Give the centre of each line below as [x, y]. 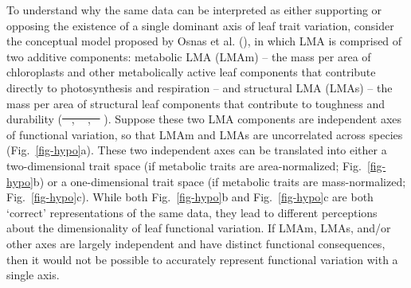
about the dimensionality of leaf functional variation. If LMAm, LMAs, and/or [199, 228]
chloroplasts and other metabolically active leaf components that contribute [191, 72]
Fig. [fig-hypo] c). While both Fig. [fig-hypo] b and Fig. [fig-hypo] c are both [190, 197]
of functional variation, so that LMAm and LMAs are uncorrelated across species [205, 134]
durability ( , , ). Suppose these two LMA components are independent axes [204, 119]
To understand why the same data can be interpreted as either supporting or [194, 10]
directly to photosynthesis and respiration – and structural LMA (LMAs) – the [200, 87]
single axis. [33, 275]
